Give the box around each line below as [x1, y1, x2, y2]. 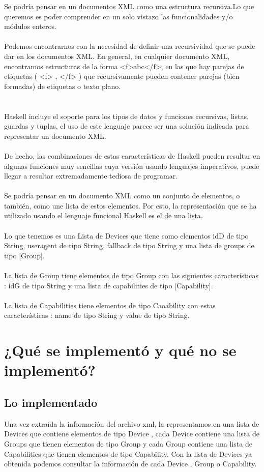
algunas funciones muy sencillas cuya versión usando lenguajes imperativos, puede [4, 160, 259, 171]
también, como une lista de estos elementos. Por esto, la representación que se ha [4, 200, 257, 211]
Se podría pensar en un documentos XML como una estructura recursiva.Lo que [4, 1, 254, 11]
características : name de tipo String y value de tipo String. [4, 310, 190, 320]
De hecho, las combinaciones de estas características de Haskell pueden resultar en [4, 150, 260, 161]
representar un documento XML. [4, 130, 106, 141]
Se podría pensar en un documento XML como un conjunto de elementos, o [4, 190, 240, 201]
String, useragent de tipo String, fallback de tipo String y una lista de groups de [4, 240, 254, 251]
